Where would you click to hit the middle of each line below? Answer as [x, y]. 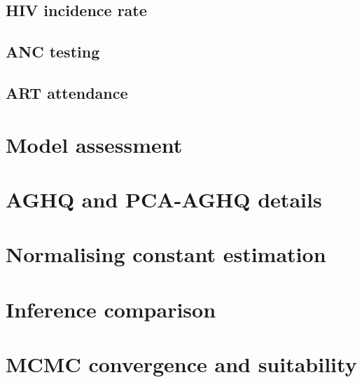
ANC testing [53, 52]
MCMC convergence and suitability [181, 364]
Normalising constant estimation [166, 254]
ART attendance [67, 92]
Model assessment [94, 144]
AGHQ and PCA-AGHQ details [164, 199]
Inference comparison [111, 309]
